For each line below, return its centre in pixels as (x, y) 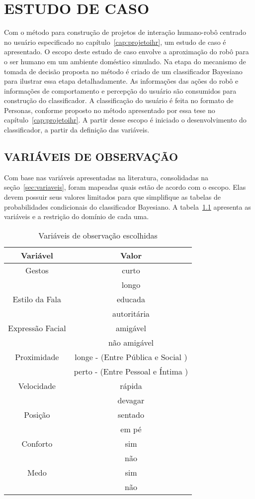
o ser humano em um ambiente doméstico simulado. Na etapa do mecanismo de (125, 61)
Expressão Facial (37, 328)
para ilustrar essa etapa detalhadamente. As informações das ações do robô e (121, 81)
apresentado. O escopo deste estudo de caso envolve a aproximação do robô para (127, 52)
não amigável (131, 342)
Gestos (37, 270)
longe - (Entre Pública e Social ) (131, 357)
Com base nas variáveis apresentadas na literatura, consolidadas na (106, 177)
